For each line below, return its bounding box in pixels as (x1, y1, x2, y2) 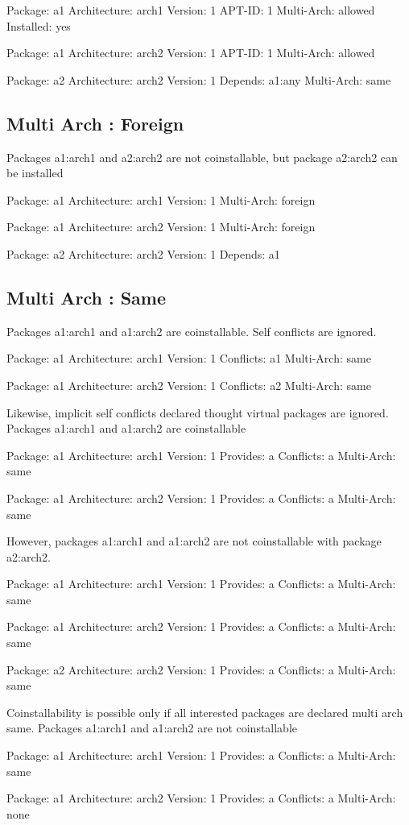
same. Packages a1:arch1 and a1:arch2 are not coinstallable (6, 719, 298, 736)
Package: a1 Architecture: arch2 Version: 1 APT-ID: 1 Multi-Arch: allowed (6, 44, 375, 61)
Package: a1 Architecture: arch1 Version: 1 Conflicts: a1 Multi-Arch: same (6, 350, 371, 367)
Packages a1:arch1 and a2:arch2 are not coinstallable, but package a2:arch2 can (6, 148, 398, 165)
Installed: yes (6, 17, 71, 34)
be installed (6, 164, 64, 181)
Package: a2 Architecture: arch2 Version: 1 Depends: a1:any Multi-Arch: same (6, 71, 391, 88)
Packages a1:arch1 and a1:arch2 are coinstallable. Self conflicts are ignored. (6, 322, 377, 339)
